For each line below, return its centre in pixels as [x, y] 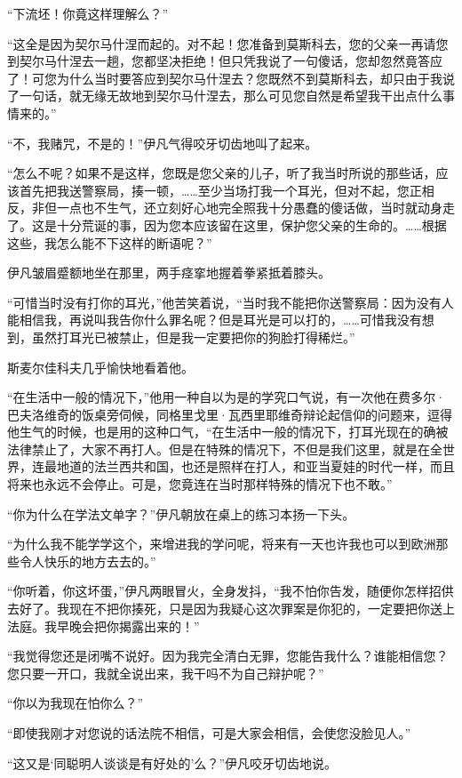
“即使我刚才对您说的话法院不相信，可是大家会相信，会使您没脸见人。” [209, 733]
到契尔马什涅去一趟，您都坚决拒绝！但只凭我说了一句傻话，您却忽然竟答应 [225, 61]
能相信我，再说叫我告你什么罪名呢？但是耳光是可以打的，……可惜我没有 [215, 320]
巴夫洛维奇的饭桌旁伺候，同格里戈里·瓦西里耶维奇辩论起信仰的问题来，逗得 [230, 414]
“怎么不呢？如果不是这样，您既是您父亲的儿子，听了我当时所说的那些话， [222, 173]
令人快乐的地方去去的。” [88, 561]
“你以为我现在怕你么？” [76, 703]
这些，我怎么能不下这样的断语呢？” [110, 242]
